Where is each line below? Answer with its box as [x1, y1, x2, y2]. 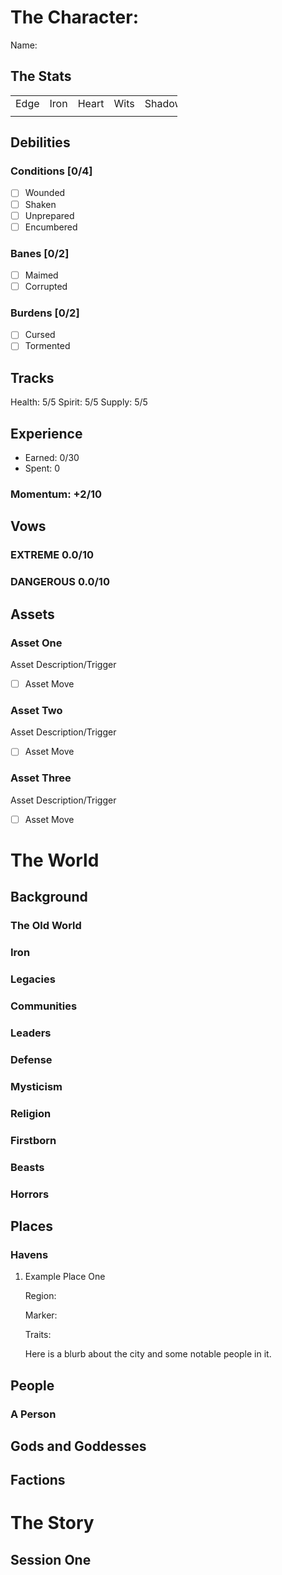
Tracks [10, 369, 55, 386]
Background [10, 889, 88, 906]
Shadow [144, 96, 183, 110]
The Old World [10, 919, 82, 933]
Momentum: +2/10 [10, 487, 103, 501]
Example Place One [24, 1271, 106, 1283]
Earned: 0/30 [24, 452, 80, 464]
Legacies [10, 972, 56, 986]
